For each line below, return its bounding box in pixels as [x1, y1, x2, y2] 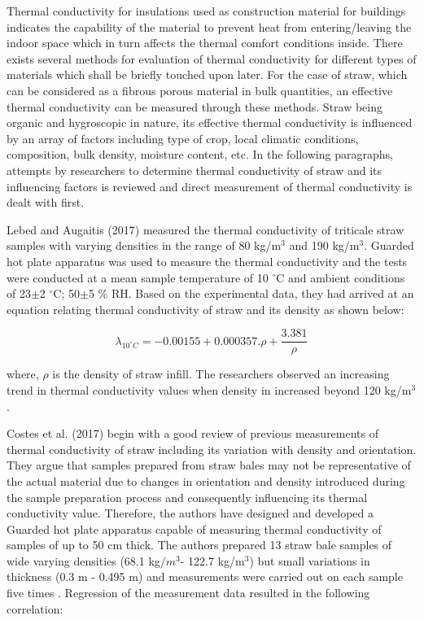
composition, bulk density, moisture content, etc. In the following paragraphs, [7, 146, 393, 163]
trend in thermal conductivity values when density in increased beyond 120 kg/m [7, 381, 412, 398]
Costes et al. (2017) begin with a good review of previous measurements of [7, 425, 379, 442]
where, [7, 365, 39, 382]
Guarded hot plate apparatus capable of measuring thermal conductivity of [7, 520, 382, 537]
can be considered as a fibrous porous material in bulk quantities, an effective [7, 81, 393, 98]
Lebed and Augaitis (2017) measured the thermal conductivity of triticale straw [7, 220, 404, 238]
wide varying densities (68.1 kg [7, 552, 160, 569]
